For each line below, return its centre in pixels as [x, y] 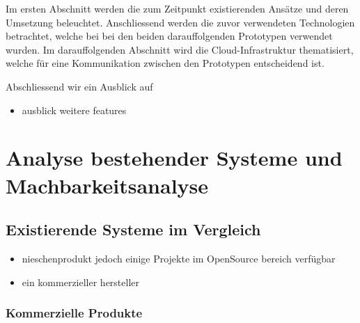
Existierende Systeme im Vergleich [133, 229]
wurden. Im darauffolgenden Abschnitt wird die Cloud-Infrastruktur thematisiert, [180, 49]
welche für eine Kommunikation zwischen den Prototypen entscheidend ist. [165, 63]
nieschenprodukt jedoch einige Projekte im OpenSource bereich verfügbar [179, 258]
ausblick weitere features [74, 110]
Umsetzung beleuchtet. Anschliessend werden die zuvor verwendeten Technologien [180, 22]
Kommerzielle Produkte [74, 313]
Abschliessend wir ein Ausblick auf [79, 86]
